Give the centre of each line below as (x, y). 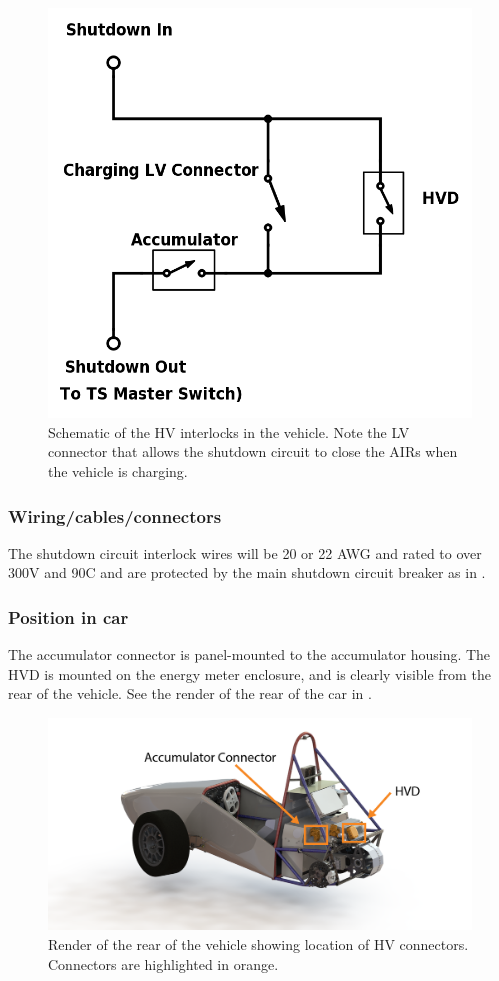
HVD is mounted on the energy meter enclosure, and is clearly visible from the (249, 673)
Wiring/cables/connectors (115, 515)
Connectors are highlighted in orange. (163, 963)
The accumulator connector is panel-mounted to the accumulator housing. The (249, 654)
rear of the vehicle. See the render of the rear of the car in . (190, 693)
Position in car (68, 616)
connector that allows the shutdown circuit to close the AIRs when (253, 451)
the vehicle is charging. (118, 471)
